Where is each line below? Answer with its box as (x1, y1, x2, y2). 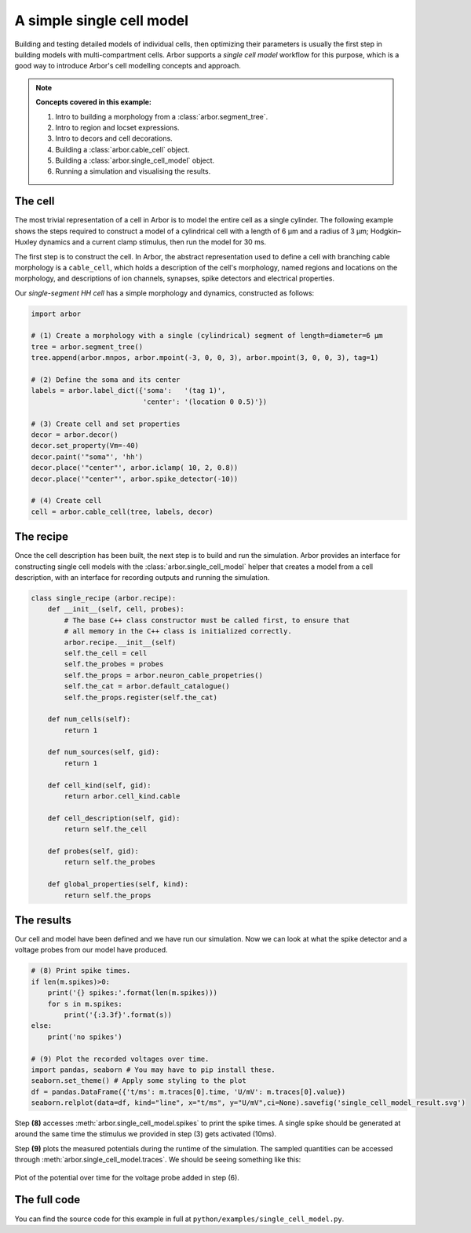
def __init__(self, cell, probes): (47, 605, 184, 614)
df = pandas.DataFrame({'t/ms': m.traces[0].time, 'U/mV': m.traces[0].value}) (31, 1087, 346, 1096)
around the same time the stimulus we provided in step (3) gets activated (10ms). (14, 1129, 277, 1139)
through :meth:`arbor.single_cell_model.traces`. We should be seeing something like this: (14, 1155, 301, 1165)
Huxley (14, 237, 38, 247)
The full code (14, 1193, 81, 1206)
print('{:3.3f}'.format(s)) (64, 1010, 173, 1019)
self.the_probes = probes (64, 660, 164, 669)
